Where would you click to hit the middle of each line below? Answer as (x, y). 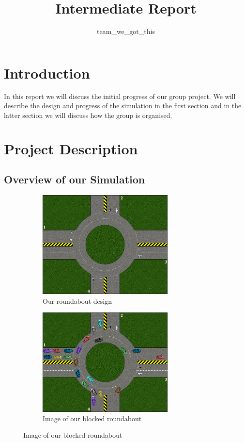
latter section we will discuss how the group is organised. (88, 115)
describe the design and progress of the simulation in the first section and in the (123, 106)
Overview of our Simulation (75, 179)
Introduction (47, 73)
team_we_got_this (126, 31)
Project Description (71, 148)
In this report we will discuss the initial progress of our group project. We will (120, 96)
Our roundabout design (77, 301)
